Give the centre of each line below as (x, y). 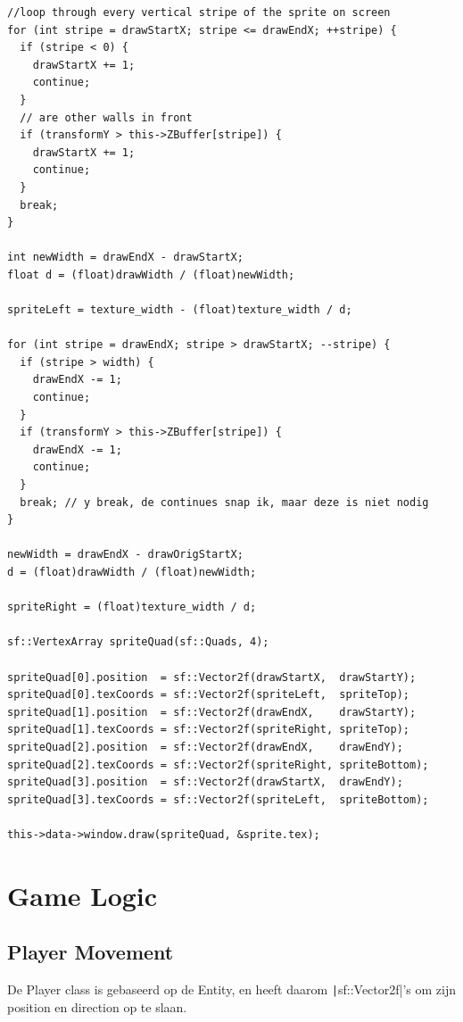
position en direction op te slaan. (97, 1006)
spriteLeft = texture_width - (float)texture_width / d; (180, 310)
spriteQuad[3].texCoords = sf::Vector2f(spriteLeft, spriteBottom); (218, 799)
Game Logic (83, 895)
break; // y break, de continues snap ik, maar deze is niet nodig (224, 502)
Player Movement (91, 952)
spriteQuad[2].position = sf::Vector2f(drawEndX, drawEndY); (205, 747)
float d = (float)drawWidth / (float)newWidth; (151, 274)
